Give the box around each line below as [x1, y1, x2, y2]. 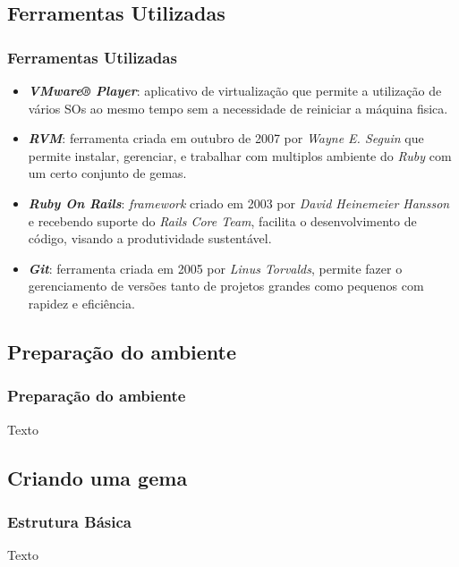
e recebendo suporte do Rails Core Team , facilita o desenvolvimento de [28, 211, 417, 230]
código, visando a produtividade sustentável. [28, 229, 272, 248]
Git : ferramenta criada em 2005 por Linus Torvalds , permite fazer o [28, 258, 403, 277]
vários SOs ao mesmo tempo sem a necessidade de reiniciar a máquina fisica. [28, 98, 448, 117]
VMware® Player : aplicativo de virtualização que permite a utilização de [28, 81, 442, 99]
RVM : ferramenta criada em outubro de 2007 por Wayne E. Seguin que [28, 129, 424, 148]
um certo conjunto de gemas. [28, 164, 187, 182]
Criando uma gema [7, 463, 188, 491]
